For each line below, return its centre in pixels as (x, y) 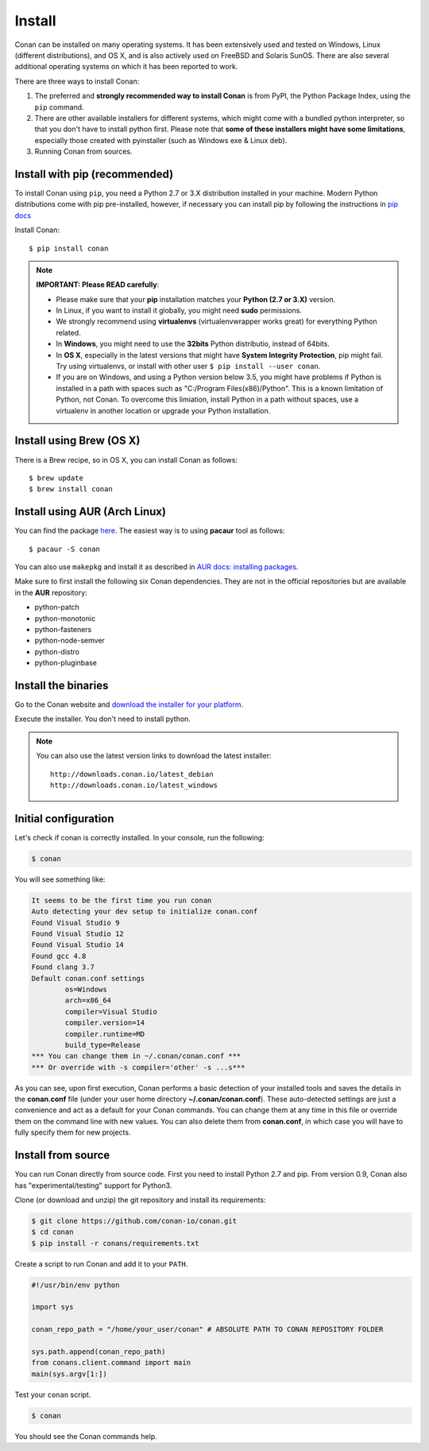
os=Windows (86, 989)
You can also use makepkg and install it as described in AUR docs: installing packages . (157, 566)
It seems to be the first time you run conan (122, 900)
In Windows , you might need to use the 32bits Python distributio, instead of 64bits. (193, 344)
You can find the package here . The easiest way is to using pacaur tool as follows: (150, 531)
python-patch (57, 607)
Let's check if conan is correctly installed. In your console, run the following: (140, 837)
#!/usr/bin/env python (75, 1285)
